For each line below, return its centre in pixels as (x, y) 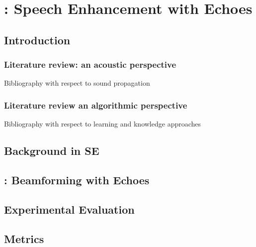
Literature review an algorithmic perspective (96, 105)
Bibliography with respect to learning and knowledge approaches (103, 124)
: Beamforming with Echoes (77, 180)
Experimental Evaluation (69, 209)
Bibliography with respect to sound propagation (77, 83)
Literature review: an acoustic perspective (90, 64)
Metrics (24, 238)
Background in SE (52, 151)
